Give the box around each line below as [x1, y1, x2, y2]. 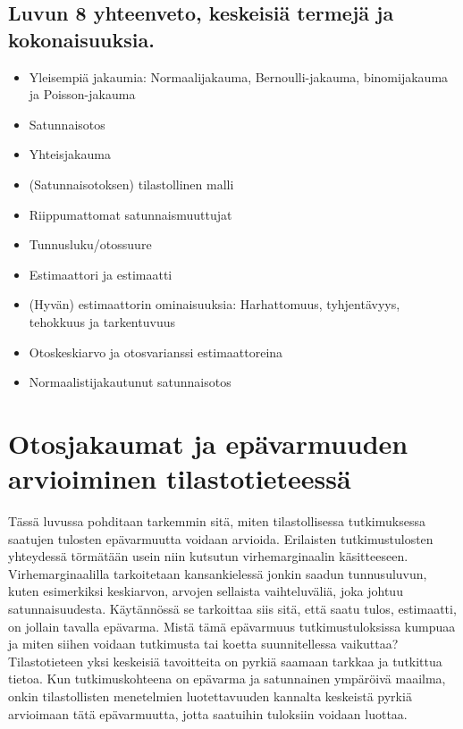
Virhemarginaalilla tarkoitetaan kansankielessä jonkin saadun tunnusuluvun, [8, 564, 427, 582]
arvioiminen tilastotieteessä [8, 460, 351, 497]
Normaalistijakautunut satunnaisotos [29, 373, 231, 391]
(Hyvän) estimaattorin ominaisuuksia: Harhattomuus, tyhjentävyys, [29, 295, 400, 314]
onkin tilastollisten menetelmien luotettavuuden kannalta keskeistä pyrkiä [8, 686, 412, 705]
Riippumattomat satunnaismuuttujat [29, 205, 232, 223]
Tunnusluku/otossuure [29, 235, 152, 254]
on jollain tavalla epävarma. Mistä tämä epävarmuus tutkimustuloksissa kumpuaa [8, 616, 456, 635]
